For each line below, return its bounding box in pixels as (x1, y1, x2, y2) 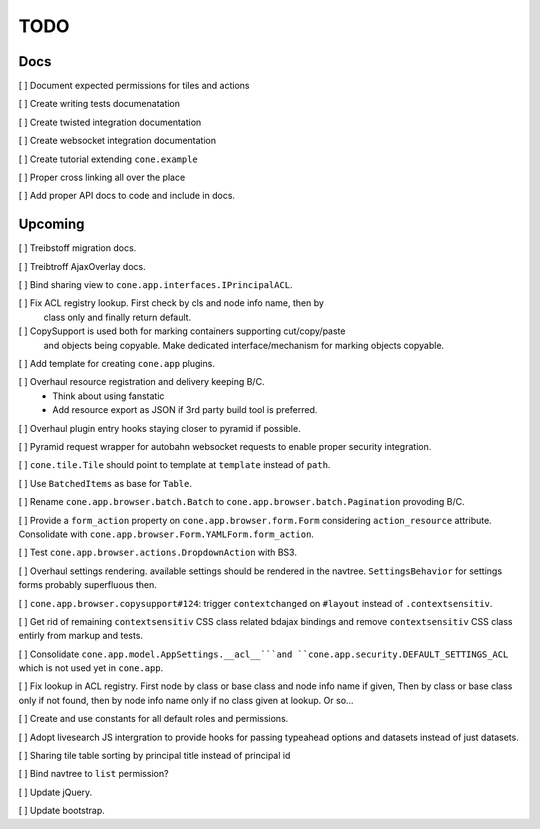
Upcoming (18, 216, 85, 233)
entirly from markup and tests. (18, 630, 144, 642)
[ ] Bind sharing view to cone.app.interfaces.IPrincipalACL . (18, 279, 294, 291)
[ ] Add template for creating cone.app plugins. (18, 358, 215, 370)
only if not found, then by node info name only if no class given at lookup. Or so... (18, 694, 354, 706)
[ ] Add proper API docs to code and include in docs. (18, 190, 235, 202)
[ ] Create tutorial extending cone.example (18, 153, 199, 165)
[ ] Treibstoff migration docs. (18, 242, 137, 254)
